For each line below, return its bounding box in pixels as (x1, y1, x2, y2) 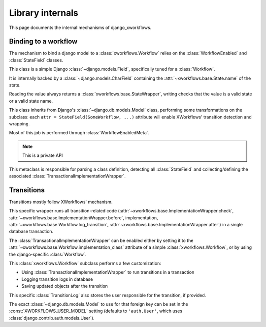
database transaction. (9, 229, 54, 235)
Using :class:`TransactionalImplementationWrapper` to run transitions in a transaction (21, 269, 195, 275)
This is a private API (22, 152, 63, 158)
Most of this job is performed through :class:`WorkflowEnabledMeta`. (9, 130, 150, 136)
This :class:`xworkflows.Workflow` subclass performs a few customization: (9, 260, 161, 266)
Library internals (9, 7, 78, 18)
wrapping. (9, 120, 30, 126)
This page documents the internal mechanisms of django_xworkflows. (9, 25, 152, 30)
